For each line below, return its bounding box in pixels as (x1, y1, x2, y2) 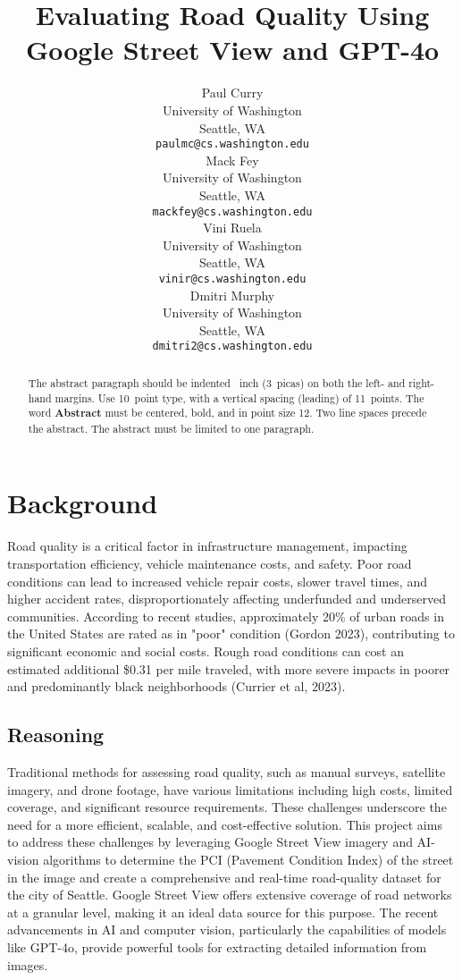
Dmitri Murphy (189, 285, 275, 304)
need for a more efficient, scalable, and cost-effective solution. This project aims (7, 815, 442, 833)
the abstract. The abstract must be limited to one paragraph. (28, 420, 315, 435)
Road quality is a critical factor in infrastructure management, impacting (7, 536, 407, 555)
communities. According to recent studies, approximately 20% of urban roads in (7, 606, 444, 625)
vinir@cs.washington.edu (158, 272, 307, 285)
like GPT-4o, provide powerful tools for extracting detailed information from (7, 937, 427, 956)
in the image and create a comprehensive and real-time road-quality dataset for (7, 867, 441, 886)
